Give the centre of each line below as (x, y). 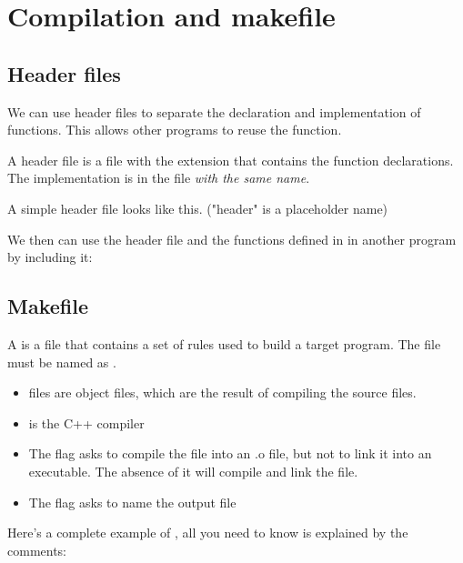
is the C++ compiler (86, 422)
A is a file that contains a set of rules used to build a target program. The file (224, 343)
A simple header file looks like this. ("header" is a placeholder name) (198, 208)
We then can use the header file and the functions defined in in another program (232, 239)
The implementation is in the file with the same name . (159, 178)
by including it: (50, 257)
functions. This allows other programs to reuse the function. (175, 130)
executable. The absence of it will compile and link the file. (193, 471)
